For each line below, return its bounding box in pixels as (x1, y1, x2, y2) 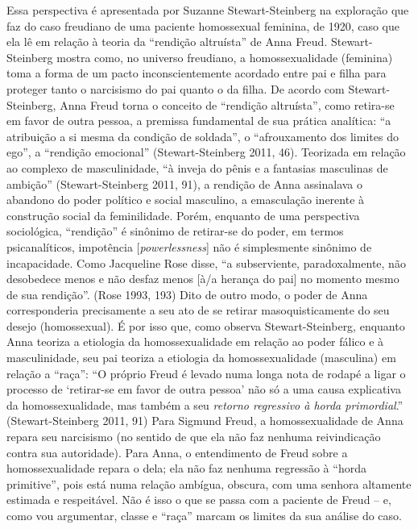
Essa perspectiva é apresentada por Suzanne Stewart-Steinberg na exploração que (6, 2, 409, 18)
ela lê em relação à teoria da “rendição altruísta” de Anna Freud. (6, 33, 328, 50)
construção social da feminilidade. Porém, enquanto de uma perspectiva (6, 206, 360, 223)
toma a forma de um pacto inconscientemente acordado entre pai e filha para (6, 65, 387, 81)
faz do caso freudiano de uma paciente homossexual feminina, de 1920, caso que (6, 17, 399, 34)
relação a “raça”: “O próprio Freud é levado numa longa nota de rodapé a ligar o (6, 364, 406, 381)
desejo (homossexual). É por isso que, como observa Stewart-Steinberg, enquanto (6, 317, 405, 334)
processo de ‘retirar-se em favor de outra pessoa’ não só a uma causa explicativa (6, 381, 401, 398)
